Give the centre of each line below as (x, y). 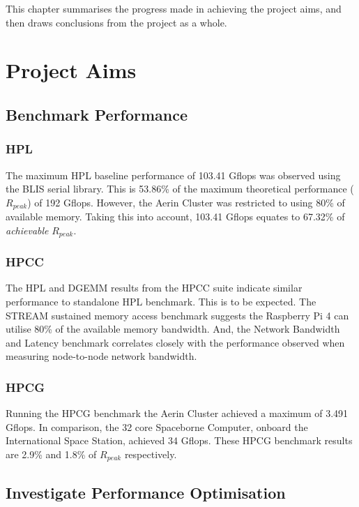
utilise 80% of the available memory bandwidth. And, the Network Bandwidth (173, 329)
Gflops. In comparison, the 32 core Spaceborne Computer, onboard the (157, 426)
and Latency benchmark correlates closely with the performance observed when (175, 342)
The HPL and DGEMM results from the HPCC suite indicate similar (154, 288)
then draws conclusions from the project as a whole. (116, 22)
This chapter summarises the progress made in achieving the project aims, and (174, 8)
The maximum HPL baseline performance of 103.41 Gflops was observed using (173, 175)
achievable (27, 230)
